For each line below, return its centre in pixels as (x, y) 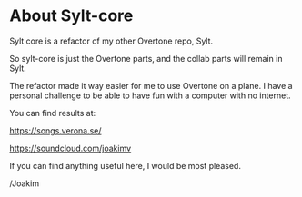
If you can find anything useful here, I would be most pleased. (125, 165)
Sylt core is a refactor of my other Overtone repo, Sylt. (111, 41)
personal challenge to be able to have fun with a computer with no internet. (150, 95)
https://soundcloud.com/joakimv (70, 148)
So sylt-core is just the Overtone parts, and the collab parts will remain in (146, 58)
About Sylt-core (71, 16)
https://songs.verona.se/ (55, 130)
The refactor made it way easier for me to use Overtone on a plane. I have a (151, 85)
